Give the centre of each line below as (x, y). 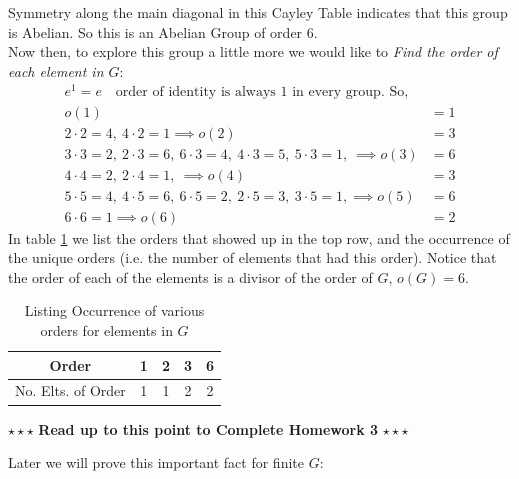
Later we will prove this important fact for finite (156, 462)
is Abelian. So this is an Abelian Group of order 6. (163, 31)
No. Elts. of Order (70, 390)
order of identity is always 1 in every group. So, (262, 92)
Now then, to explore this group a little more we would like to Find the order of (253, 51)
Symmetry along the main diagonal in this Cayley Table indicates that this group (258, 12)
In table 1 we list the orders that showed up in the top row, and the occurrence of (259, 237)
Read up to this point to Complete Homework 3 (208, 428)
